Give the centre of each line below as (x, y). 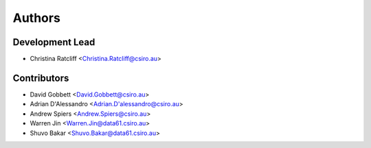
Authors (37, 18)
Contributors (41, 78)
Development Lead (54, 42)
